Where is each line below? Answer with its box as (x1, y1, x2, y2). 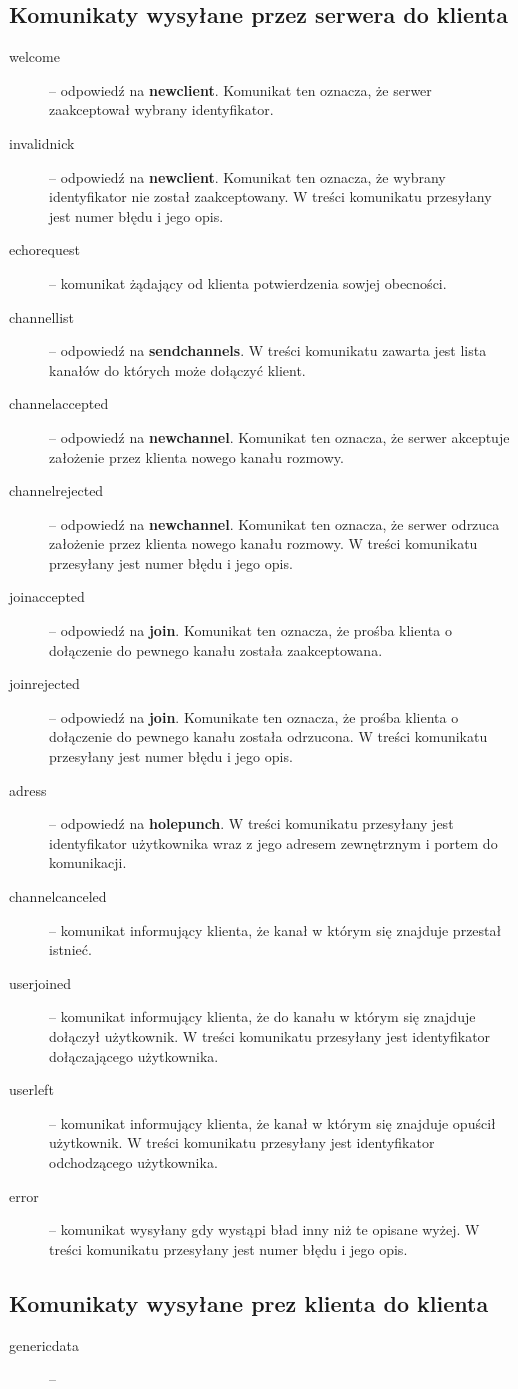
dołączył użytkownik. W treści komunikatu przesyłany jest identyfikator (49, 1025, 491, 1046)
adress (9, 779, 47, 800)
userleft (9, 1079, 54, 1100)
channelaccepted (9, 393, 109, 414)
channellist (9, 306, 75, 327)
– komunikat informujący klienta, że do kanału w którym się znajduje (49, 1006, 476, 1027)
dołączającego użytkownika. (49, 1045, 219, 1066)
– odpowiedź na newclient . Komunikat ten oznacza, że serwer (49, 79, 432, 100)
